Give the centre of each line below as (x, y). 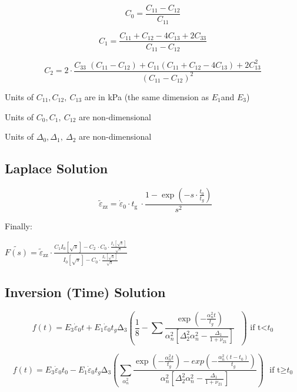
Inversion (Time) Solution (85, 291)
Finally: (19, 225)
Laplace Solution (56, 168)
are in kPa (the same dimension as (146, 96)
